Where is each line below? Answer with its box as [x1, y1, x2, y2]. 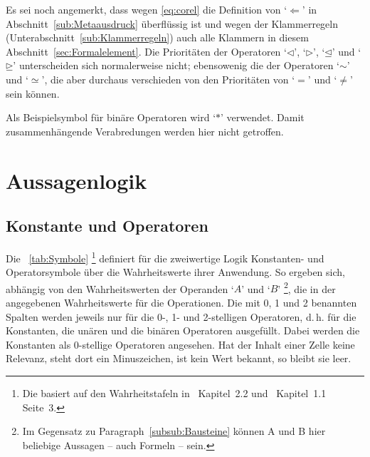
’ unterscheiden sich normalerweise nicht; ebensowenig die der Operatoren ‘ [13, 58, 339, 73]
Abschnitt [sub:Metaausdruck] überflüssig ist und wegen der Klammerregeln [6, 16, 338, 31]
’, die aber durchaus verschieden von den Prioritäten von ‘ [41, 71, 295, 86]
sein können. [6, 86, 60, 101]
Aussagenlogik [6, 165, 147, 195]
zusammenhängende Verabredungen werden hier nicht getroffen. [6, 123, 284, 138]
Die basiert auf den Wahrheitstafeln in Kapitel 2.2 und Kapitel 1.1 [22, 385, 327, 400]
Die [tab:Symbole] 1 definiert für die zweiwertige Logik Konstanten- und [6, 248, 324, 265]
